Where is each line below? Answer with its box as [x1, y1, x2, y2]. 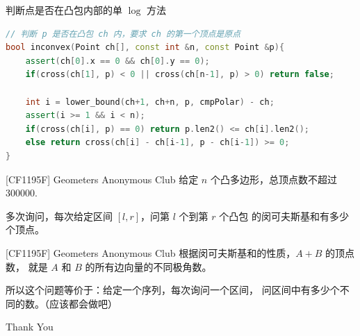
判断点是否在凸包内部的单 [6, 3, 122, 17]
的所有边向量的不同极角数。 [85, 259, 212, 274]
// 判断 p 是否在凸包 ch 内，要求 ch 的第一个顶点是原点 [6, 28, 241, 39]
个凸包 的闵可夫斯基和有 [219, 208, 329, 223]
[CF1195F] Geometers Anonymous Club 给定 [6, 171, 199, 186]
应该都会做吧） [49, 296, 117, 310]
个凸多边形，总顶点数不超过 [210, 171, 337, 186]
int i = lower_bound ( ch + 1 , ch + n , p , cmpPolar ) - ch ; [25, 96, 275, 107]
